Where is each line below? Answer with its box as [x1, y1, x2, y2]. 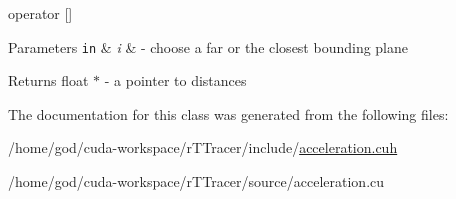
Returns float [8, 70, 89, 91]
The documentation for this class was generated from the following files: [8, 103, 449, 124]
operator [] [8, 3, 73, 23]
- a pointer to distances [104, 70, 247, 91]
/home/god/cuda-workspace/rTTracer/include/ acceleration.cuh [8, 137, 398, 158]
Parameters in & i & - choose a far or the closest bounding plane [8, 36, 409, 57]
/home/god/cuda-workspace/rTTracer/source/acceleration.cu [8, 171, 385, 192]
